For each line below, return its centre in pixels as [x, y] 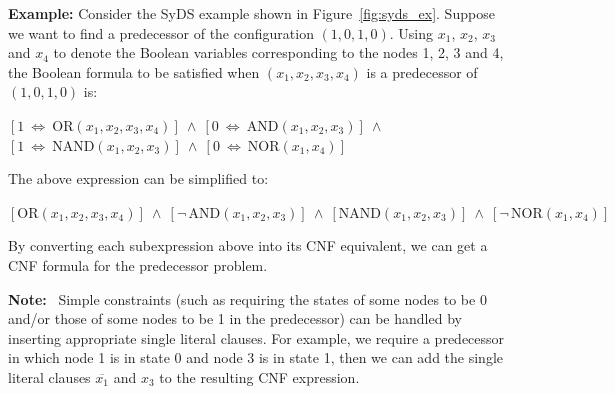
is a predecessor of [422, 71]
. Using [411, 32]
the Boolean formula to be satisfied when [134, 71]
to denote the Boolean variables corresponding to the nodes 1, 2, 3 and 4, [278, 52]
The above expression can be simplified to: [138, 178]
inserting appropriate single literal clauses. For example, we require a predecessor [256, 337]
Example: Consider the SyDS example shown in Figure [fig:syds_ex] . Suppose [251, 13]
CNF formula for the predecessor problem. [138, 264]
